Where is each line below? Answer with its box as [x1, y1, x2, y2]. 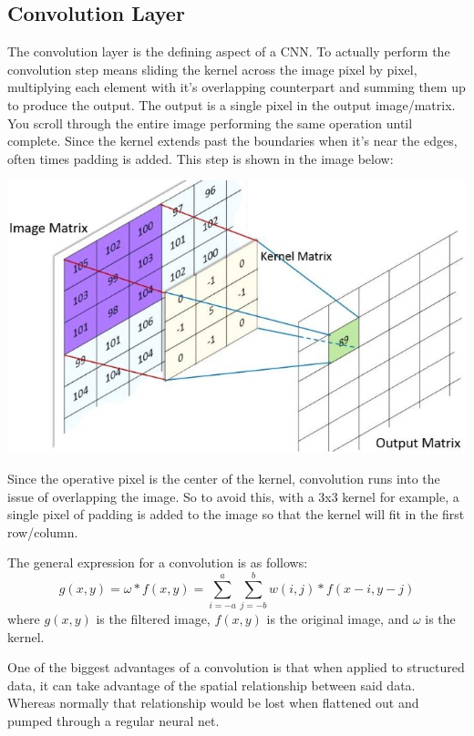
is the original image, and [266, 609, 409, 629]
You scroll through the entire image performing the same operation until [7, 113, 413, 132]
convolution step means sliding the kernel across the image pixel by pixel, [7, 59, 417, 78]
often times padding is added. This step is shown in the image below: [7, 148, 394, 168]
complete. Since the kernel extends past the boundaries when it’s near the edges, [7, 131, 458, 150]
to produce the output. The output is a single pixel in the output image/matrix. [7, 95, 456, 114]
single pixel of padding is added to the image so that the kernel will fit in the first [7, 505, 465, 524]
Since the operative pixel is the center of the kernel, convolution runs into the [7, 468, 440, 487]
